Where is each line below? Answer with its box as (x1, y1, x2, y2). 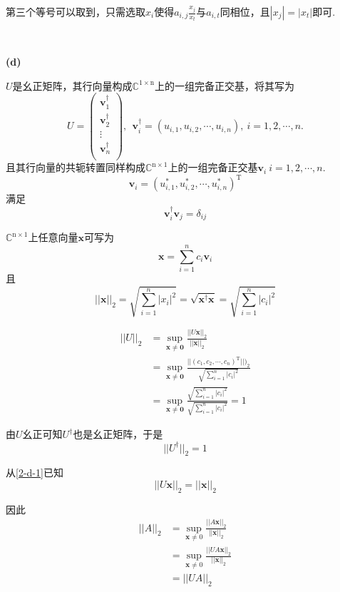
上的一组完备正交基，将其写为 (154, 78, 294, 93)
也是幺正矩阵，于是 (73, 427, 163, 442)
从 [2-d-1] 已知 (6, 465, 63, 480)
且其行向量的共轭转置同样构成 (6, 160, 145, 175)
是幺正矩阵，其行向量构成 (12, 78, 133, 93)
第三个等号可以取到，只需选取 (6, 4, 145, 19)
